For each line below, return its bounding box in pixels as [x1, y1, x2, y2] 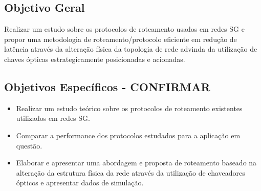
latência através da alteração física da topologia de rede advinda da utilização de [4, 44, 257, 54]
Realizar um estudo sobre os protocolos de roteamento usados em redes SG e [4, 24, 245, 34]
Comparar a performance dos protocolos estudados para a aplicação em [16, 130, 241, 140]
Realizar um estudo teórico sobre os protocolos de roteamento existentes [16, 102, 243, 113]
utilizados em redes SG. [16, 113, 90, 123]
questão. [16, 140, 42, 151]
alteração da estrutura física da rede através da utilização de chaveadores [16, 167, 245, 178]
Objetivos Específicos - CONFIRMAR [4, 78, 210, 94]
